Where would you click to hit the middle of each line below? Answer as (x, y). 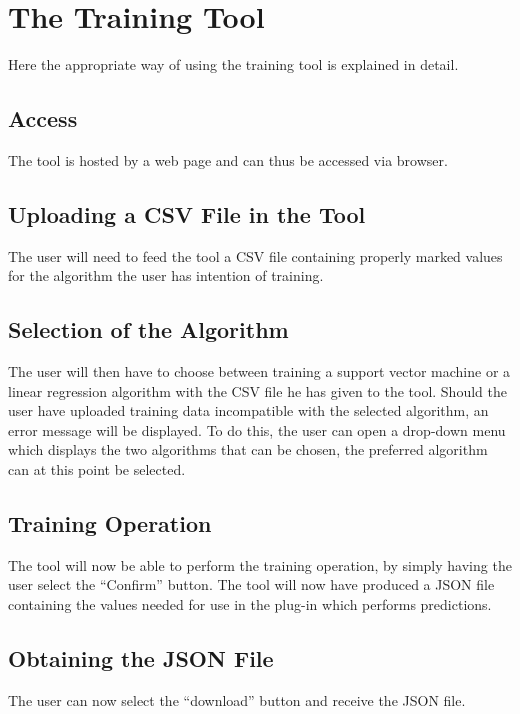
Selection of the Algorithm (148, 329)
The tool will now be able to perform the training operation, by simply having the (260, 564)
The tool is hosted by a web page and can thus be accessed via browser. (228, 159)
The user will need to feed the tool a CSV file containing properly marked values (255, 255)
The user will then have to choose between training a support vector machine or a (259, 371)
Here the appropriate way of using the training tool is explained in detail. (233, 64)
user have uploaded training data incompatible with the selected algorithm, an (248, 410)
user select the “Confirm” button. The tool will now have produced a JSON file (251, 584)
